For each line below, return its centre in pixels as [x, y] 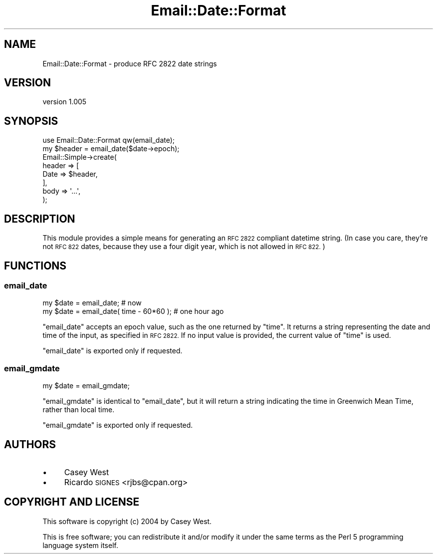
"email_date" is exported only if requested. [112, 351]
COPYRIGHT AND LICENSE [72, 502]
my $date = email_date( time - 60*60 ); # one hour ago [133, 311]
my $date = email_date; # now [92, 303]
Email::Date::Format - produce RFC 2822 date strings [130, 63]
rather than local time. [79, 410]
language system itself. [80, 545]
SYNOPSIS [31, 121]
